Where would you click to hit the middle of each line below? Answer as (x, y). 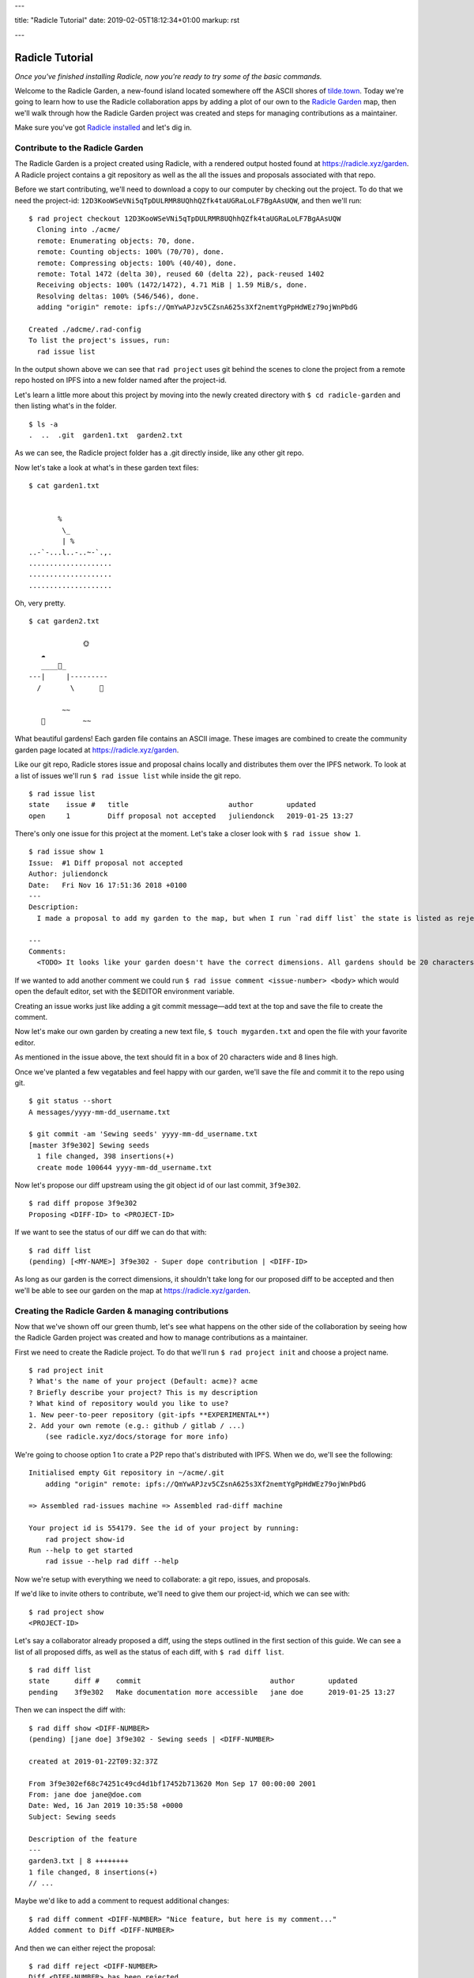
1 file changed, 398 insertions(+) (106, 1156)
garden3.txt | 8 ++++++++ (79, 1861)
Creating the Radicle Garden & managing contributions (122, 1311)
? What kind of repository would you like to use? (129, 1404)
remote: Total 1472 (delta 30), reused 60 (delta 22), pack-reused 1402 (181, 274)
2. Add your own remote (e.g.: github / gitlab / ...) (137, 1426)
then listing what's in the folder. (66, 406)
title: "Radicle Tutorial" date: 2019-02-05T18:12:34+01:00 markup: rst (127, 21)
